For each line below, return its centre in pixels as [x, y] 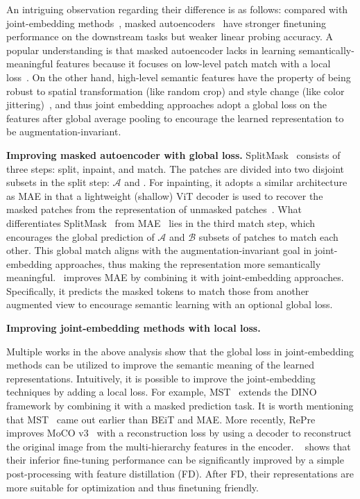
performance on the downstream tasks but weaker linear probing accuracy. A [170, 36]
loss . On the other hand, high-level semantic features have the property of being [179, 77]
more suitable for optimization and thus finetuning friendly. [132, 487]
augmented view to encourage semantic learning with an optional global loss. [170, 304]
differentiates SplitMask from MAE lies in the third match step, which [161, 222]
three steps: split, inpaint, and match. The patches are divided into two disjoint [175, 168]
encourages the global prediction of [80, 236]
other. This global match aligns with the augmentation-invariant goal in [159, 250]
